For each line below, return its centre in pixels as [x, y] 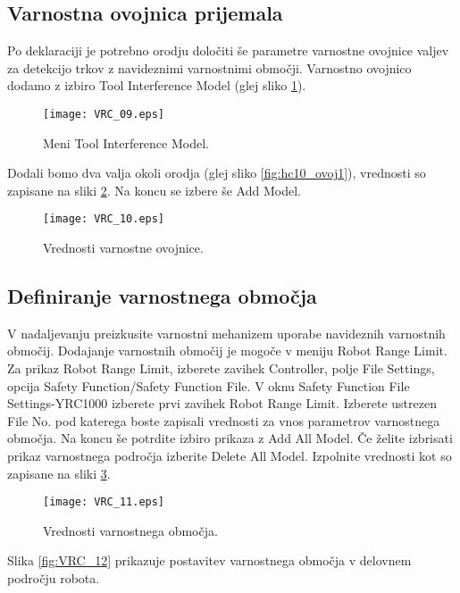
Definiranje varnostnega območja [162, 296]
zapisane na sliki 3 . [59, 473]
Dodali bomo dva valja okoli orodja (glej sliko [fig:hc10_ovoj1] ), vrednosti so [217, 173]
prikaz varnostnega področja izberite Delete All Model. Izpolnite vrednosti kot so [230, 456]
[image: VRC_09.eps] [104, 114]
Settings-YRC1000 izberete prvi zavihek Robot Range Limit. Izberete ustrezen [222, 403]
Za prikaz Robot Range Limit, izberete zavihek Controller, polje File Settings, [221, 368]
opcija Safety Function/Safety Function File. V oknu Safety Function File [209, 385]
